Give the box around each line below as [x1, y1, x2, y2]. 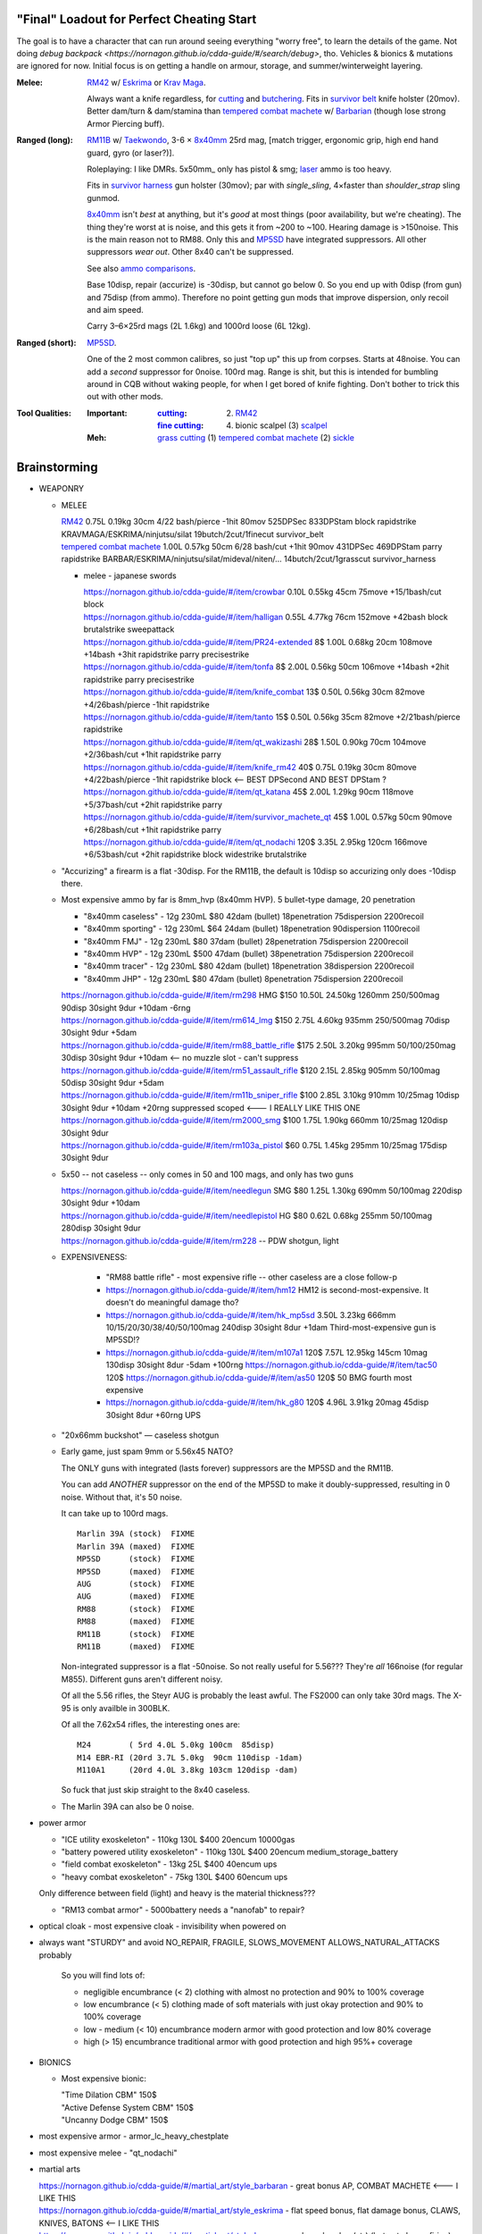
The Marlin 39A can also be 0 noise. [61, 1801, 195, 1811]
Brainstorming [16, 460, 98, 475]
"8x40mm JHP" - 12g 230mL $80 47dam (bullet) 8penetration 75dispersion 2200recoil [83, 973, 403, 984]
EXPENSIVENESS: [61, 1252, 128, 1263]
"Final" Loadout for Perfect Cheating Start [16, 12, 257, 27]
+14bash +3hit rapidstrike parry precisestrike [83, 649, 250, 660]
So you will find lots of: [61, 1970, 145, 1981]
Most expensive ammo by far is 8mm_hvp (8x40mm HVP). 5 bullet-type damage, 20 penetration [61, 894, 416, 905]
